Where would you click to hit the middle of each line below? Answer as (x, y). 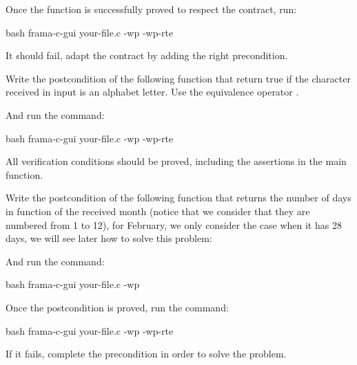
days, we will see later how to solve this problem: (109, 238)
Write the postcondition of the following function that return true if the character (178, 78)
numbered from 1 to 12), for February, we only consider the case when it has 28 (174, 224)
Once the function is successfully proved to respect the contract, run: (151, 9)
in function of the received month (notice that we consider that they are (158, 211)
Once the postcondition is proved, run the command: (117, 307)
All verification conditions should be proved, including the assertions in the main (176, 161)
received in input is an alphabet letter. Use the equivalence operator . (152, 92)
